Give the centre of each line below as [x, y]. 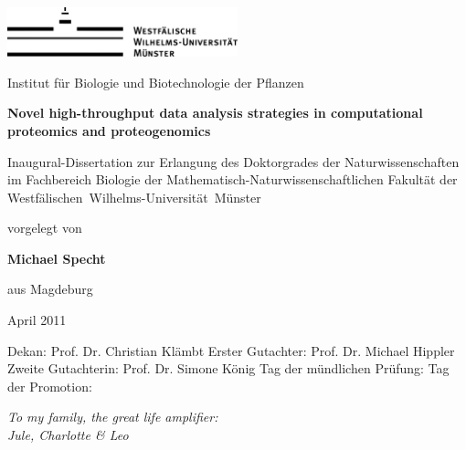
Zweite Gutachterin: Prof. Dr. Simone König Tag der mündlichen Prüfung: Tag [228, 368]
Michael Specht [57, 258]
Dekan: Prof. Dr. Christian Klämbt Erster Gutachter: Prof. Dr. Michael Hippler [231, 350]
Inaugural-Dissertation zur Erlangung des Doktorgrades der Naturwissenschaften [233, 161]
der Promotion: [50, 386]
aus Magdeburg [50, 289]
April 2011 [37, 320]
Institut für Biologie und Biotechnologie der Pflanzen [156, 82]
